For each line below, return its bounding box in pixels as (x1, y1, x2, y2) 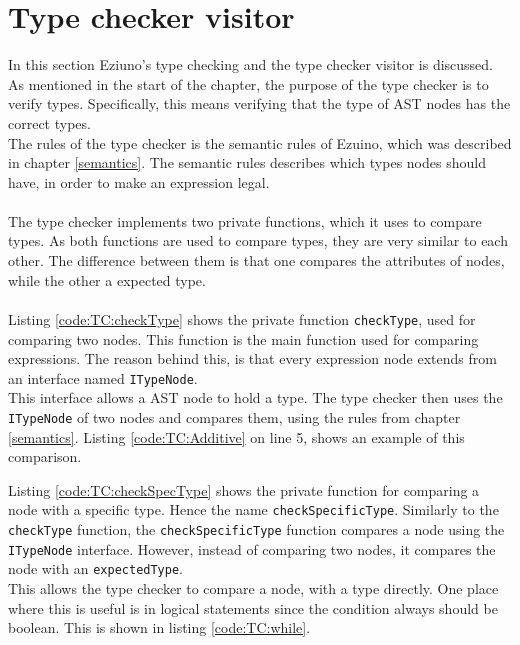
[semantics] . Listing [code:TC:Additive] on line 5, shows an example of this (8, 426, 465, 447)
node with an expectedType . (8, 558, 183, 579)
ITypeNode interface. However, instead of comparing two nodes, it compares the (8, 538, 496, 559)
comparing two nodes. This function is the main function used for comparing (8, 328, 479, 349)
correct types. (8, 112, 91, 133)
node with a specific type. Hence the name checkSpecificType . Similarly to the (8, 499, 499, 520)
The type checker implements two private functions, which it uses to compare (8, 210, 482, 231)
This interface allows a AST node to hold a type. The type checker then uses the (8, 387, 503, 408)
